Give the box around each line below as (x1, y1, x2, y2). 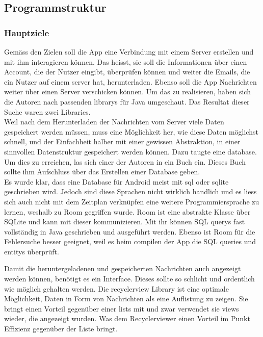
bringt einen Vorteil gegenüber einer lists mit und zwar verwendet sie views (4, 303, 239, 314)
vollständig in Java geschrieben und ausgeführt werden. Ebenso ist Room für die (4, 226, 255, 237)
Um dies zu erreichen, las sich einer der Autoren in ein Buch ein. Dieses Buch (4, 156, 246, 167)
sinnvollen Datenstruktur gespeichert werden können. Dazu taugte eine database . (4, 146, 257, 157)
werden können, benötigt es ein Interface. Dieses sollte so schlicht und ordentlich (4, 273, 255, 284)
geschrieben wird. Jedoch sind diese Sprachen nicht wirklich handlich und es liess (4, 186, 257, 197)
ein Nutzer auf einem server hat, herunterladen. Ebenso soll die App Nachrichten (4, 76, 257, 87)
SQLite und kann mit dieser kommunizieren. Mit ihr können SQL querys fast (4, 216, 245, 227)
